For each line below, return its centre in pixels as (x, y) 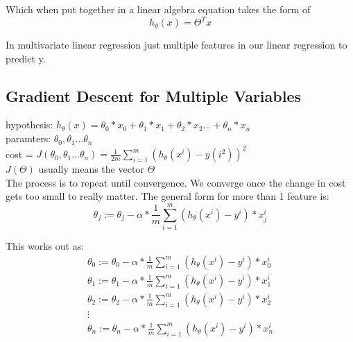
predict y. (26, 58)
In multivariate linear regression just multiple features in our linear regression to (176, 45)
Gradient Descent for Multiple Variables (154, 95)
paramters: (28, 138)
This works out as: (45, 246)
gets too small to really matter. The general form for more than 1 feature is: (167, 196)
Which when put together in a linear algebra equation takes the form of (158, 9)
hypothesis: (29, 125)
